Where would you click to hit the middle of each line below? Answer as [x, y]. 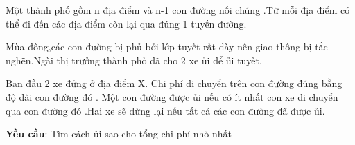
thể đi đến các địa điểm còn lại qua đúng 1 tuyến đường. [126, 23]
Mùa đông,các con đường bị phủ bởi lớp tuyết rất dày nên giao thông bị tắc [167, 47]
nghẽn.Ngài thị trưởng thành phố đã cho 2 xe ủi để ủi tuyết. [134, 60]
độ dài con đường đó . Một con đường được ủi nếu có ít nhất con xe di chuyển [172, 96]
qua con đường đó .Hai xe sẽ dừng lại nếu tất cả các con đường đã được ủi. [165, 110]
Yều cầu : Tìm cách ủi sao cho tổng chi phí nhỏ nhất [119, 134]
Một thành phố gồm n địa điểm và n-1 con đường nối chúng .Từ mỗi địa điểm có [178, 10]
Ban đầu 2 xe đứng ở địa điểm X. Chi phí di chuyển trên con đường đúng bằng [174, 83]
